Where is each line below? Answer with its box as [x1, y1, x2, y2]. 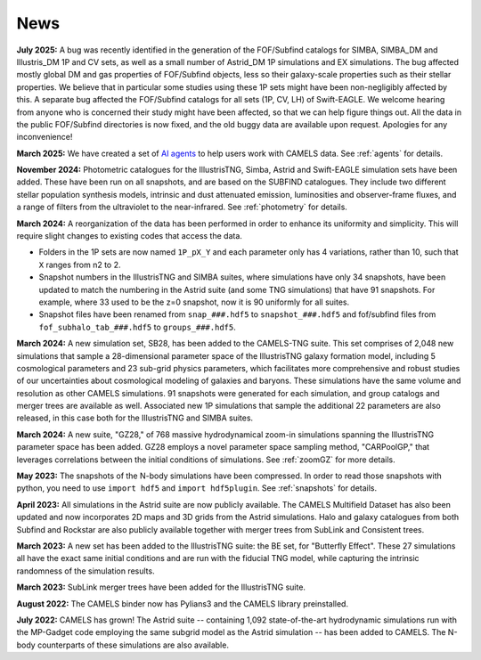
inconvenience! [16, 132, 73, 143]
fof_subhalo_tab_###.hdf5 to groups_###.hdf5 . [38, 322, 236, 332]
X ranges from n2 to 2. [38, 259, 121, 270]
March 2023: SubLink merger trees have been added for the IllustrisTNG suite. [16, 582, 306, 592]
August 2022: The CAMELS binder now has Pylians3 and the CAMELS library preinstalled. [16, 598, 349, 609]
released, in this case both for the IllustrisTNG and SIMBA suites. [16, 412, 254, 423]
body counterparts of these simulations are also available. [16, 640, 229, 650]
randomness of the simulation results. [16, 566, 155, 576]
